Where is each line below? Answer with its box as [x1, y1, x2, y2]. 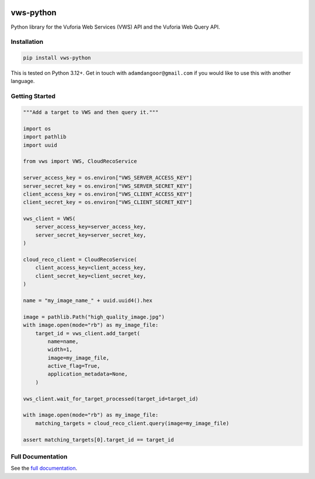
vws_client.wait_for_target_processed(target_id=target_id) [23, 395, 199, 402]
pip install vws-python [23, 54, 92, 61]
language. [10, 78, 35, 85]
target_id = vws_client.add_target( [35, 330, 140, 336]
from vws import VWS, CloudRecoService [23, 158, 137, 165]
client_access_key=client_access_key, [35, 264, 146, 271]
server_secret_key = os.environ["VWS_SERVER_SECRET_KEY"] [23, 182, 192, 189]
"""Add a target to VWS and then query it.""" [23, 109, 159, 115]
